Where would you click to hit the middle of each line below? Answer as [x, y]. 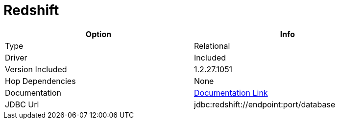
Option [98, 34]
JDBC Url [22, 104]
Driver [16, 57]
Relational [212, 46]
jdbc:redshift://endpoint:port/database [265, 104]
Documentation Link [231, 92]
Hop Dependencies [40, 81]
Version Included [36, 69]
